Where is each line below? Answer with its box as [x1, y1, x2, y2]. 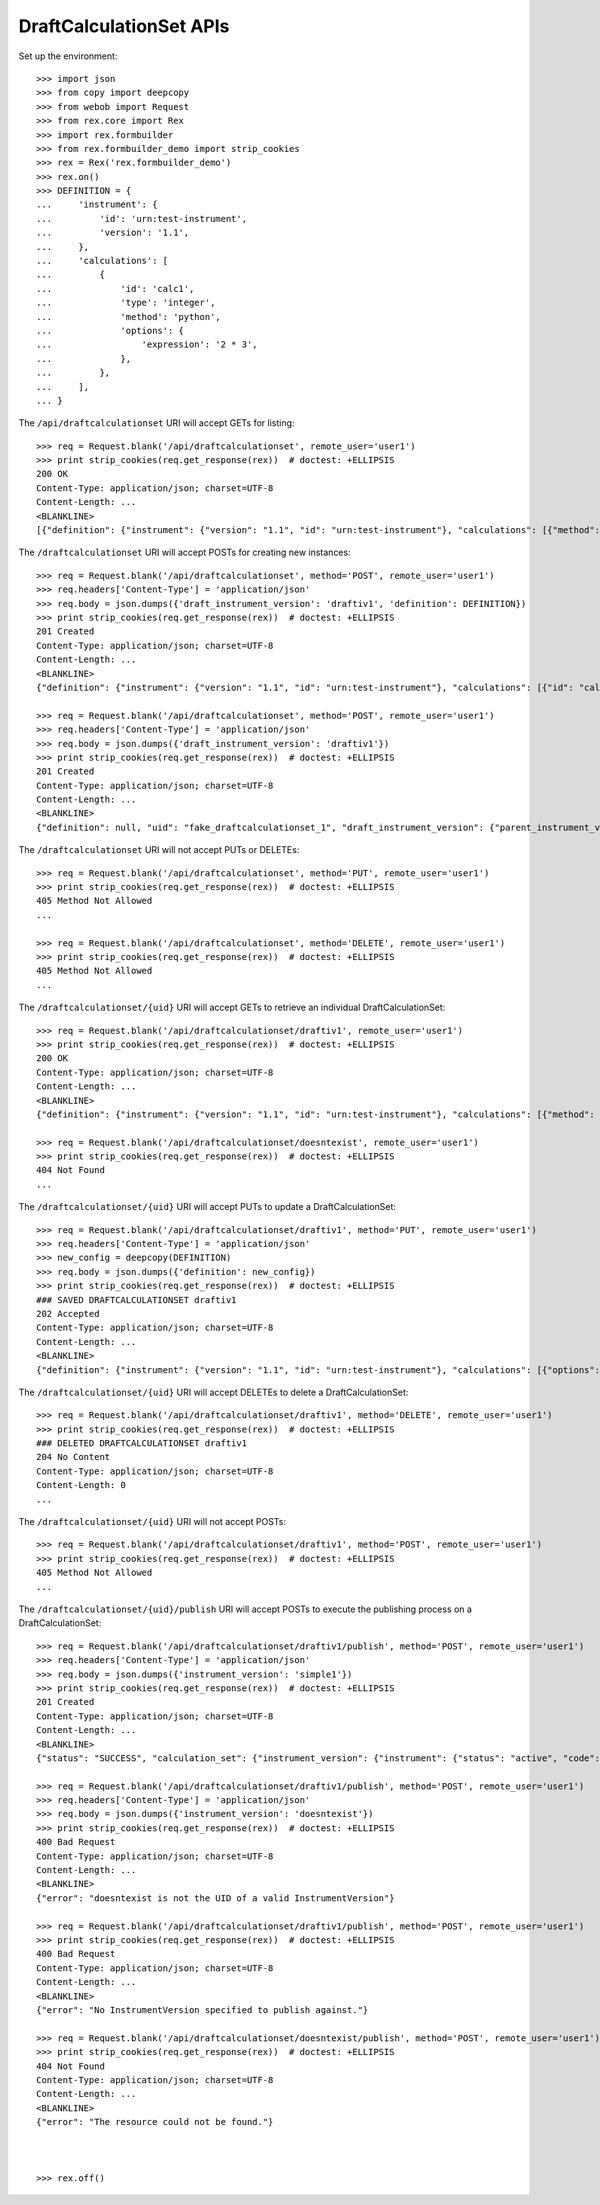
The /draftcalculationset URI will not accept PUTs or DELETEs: [18, 844, 300, 856]
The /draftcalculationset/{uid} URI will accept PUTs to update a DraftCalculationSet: [18, 1201, 397, 1213]
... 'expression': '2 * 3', [36, 339, 259, 350]
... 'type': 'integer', [36, 297, 216, 309]
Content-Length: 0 [36, 1480, 127, 1491]
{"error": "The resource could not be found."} [36, 2116, 274, 2128]
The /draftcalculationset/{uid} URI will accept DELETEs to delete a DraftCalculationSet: [18, 1386, 409, 1398]
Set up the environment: [18, 50, 118, 62]
